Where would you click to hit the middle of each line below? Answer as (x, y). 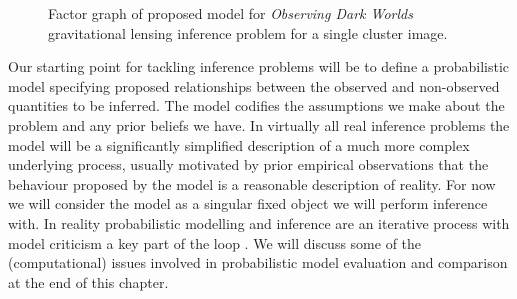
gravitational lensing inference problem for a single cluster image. (248, 32)
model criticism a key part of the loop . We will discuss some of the (215, 242)
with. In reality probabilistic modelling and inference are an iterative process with (259, 222)
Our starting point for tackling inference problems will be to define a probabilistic (259, 66)
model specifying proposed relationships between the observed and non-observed (254, 85)
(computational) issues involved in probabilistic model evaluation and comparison (258, 262)
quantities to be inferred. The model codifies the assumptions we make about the (256, 105)
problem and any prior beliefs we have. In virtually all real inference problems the (259, 124)
